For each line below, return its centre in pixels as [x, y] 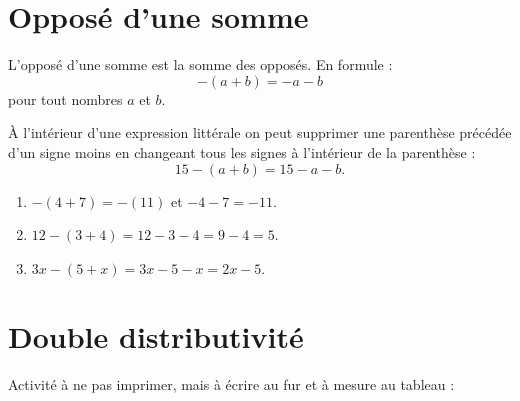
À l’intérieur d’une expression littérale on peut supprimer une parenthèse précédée [260, 132]
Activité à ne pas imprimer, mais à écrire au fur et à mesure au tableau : [231, 384]
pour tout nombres [65, 98]
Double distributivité [156, 336]
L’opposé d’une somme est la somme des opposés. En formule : [200, 64]
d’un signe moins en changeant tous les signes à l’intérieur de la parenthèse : [242, 151]
